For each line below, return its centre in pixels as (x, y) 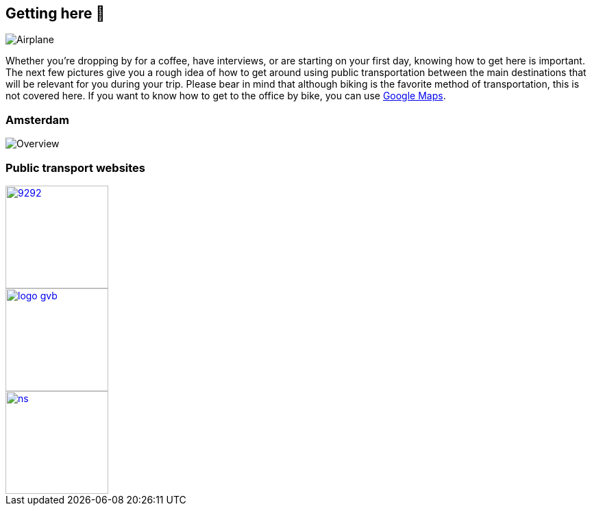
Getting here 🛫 (56, 13)
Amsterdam (37, 120)
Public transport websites (76, 167)
